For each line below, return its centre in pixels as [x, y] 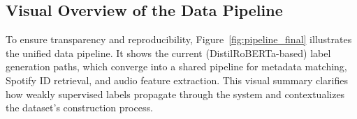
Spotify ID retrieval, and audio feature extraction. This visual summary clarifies [177, 80]
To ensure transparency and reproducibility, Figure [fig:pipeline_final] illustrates [179, 39]
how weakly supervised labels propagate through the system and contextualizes [175, 94]
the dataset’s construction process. [79, 108]
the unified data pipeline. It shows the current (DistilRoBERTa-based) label [168, 53]
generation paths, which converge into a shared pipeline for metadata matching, [176, 66]
